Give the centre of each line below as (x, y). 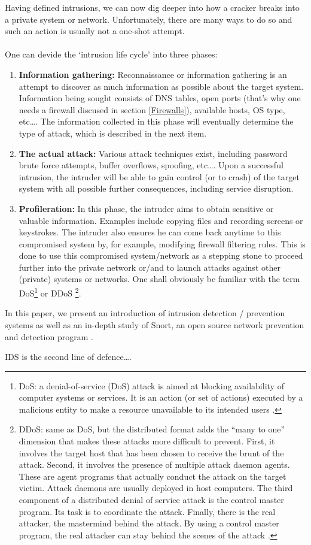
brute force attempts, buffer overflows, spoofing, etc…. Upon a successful (151, 165)
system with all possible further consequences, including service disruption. (156, 188)
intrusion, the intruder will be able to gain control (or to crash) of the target (159, 176)
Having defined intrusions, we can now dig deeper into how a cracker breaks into (152, 7)
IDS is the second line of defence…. (68, 357)
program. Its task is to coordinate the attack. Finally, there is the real (147, 511)
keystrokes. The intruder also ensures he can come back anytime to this (150, 232)
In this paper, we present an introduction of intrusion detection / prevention (145, 313)
